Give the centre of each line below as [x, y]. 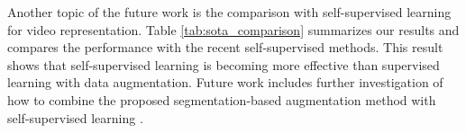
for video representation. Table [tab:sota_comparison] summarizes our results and [233, 29]
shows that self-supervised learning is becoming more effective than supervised [224, 64]
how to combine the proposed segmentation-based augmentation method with [222, 99]
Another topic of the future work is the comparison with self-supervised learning [229, 12]
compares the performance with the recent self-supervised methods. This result [225, 47]
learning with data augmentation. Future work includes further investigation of [225, 82]
